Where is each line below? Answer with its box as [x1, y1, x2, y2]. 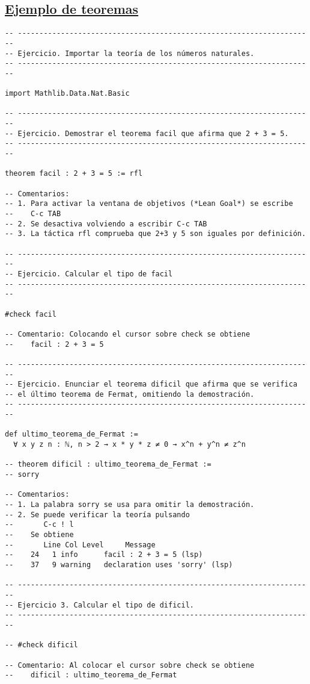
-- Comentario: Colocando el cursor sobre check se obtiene [5, 329, 251, 338]
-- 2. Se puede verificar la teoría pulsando [5, 510, 190, 519]
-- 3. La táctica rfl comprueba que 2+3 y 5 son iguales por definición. [5, 229, 306, 238]
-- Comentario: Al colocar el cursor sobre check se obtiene [5, 661, 255, 670]
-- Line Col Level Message [5, 540, 156, 549]
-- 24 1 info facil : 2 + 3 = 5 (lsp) [5, 550, 203, 559]
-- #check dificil [5, 641, 78, 650]
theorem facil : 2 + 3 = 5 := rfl [5, 169, 143, 178]
